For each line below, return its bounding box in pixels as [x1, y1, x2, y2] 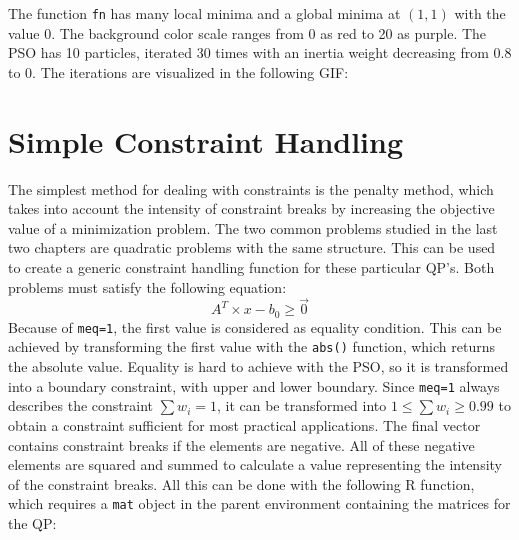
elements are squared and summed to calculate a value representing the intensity [8, 454, 502, 475]
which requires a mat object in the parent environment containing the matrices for [8, 493, 511, 514]
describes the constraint [8, 395, 153, 416]
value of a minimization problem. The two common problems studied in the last [8, 217, 498, 238]
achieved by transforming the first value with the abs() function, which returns [8, 336, 495, 357]
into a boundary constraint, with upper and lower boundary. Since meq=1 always [8, 375, 500, 396]
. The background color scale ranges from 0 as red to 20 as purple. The [51, 22, 487, 43]
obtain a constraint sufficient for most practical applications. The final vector [8, 414, 481, 435]
